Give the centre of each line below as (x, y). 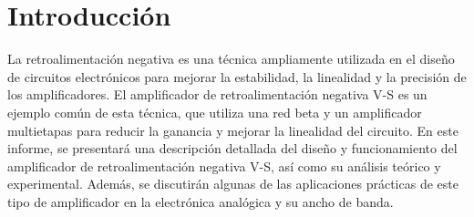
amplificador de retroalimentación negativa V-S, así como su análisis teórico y (224, 165)
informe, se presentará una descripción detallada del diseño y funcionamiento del (232, 148)
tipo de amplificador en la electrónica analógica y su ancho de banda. (201, 201)
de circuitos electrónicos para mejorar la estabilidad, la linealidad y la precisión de (237, 76)
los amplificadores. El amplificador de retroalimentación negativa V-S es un (217, 94)
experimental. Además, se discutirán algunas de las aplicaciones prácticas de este (233, 184)
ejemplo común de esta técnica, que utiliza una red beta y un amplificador (215, 112)
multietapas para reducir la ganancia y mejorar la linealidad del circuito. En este (233, 130)
